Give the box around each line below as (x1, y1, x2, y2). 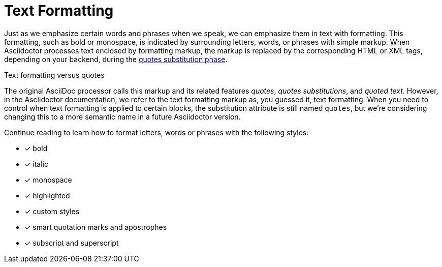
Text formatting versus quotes (4, 70, 105, 79)
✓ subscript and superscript (24, 238, 119, 247)
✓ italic (24, 159, 48, 168)
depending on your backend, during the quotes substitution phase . (4, 54, 228, 64)
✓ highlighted (24, 191, 70, 200)
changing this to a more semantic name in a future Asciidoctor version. (4, 112, 241, 121)
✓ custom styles (24, 206, 80, 216)
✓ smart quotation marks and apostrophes (24, 222, 167, 231)
